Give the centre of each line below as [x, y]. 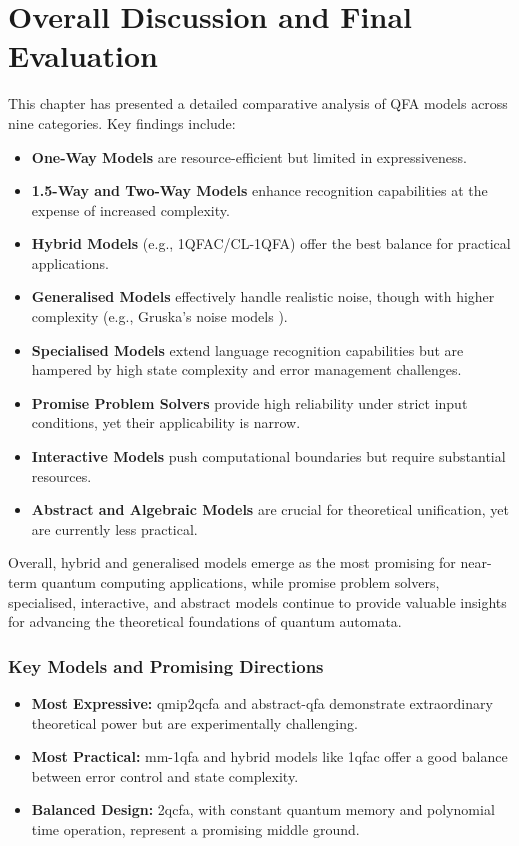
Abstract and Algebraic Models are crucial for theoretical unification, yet [270, 509]
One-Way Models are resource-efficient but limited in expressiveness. [249, 156]
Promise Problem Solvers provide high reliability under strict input [249, 402]
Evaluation [83, 55]
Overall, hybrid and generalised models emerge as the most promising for [232, 562]
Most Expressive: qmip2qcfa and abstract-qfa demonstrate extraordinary [262, 703]
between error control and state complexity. [165, 775]
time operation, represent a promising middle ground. [195, 828]
